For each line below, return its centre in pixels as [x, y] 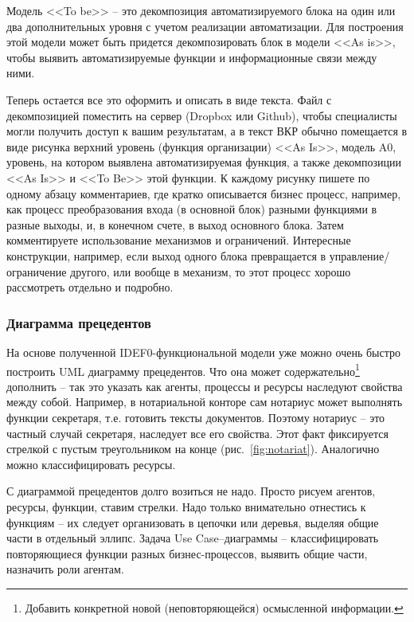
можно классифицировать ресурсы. [91, 464]
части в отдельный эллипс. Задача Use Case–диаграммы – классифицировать [193, 538]
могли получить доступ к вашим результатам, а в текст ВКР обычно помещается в [207, 131]
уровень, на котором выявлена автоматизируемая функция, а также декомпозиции [204, 162]
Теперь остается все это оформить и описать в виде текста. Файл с [169, 99]
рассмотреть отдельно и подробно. [90, 287]
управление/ [359, 255]
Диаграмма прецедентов [79, 322]
